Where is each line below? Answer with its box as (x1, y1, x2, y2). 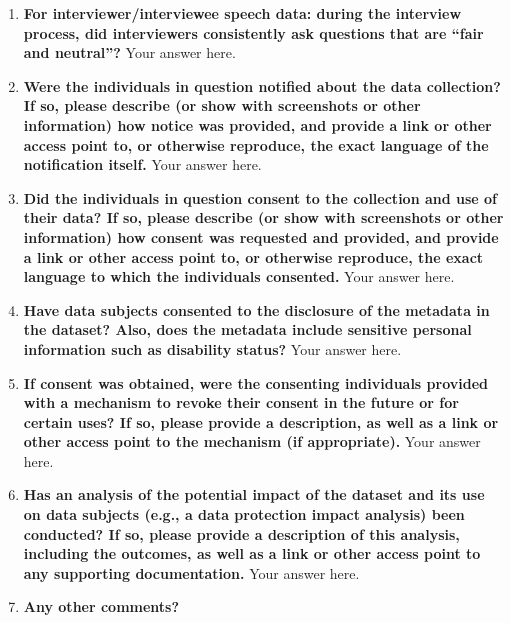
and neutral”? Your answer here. (23, 42, 236, 63)
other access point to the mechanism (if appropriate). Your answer (23, 431, 481, 452)
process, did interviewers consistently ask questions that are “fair (23, 22, 484, 43)
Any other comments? (23, 596, 180, 617)
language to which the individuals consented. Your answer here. (23, 266, 455, 287)
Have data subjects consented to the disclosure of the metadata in (23, 299, 490, 320)
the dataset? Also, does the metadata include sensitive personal (23, 319, 472, 340)
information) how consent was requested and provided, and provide (23, 226, 499, 247)
